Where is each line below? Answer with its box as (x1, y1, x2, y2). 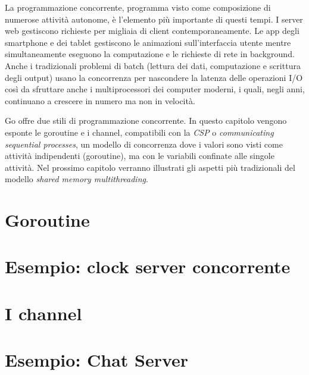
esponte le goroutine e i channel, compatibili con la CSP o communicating (5, 126, 274, 138)
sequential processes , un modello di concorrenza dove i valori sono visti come (5, 137, 283, 150)
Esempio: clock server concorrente (5, 254, 291, 279)
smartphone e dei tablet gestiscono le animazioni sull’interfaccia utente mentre (5, 36, 291, 48)
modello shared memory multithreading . (5, 173, 148, 185)
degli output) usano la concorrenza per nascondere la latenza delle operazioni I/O (5, 71, 303, 83)
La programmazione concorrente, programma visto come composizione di (5, 1, 271, 13)
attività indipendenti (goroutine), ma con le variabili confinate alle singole (5, 149, 274, 162)
